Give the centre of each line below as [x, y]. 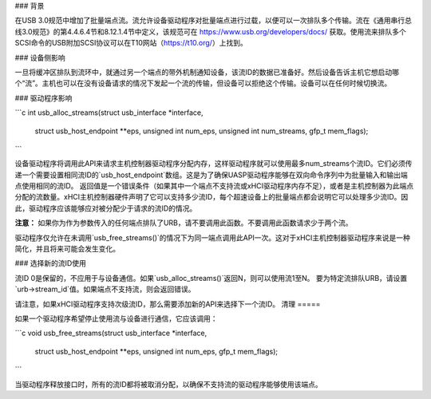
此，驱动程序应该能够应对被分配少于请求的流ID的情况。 [106, 208]
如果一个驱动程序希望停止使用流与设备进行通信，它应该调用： [116, 318]
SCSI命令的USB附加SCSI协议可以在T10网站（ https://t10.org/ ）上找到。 [131, 43]
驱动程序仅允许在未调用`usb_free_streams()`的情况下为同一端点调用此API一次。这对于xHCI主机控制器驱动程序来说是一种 [213, 237]
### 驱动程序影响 [43, 98]
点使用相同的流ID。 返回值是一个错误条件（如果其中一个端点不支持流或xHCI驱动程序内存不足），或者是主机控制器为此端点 [214, 186]
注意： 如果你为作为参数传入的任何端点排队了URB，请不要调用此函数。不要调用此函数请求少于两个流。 [184, 223]
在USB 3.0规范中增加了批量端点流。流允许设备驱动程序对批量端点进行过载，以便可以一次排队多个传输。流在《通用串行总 [214, 21]
